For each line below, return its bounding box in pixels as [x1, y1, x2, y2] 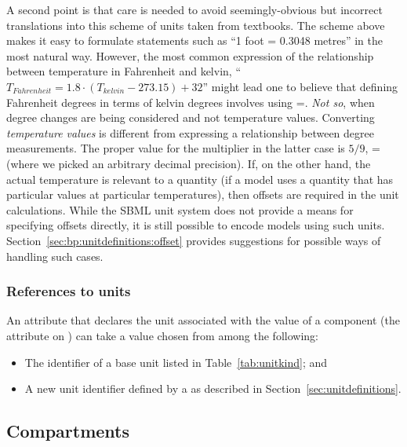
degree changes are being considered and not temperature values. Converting [6, 109, 375, 126]
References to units [6, 281, 131, 301]
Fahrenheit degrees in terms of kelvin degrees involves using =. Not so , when [6, 93, 375, 110]
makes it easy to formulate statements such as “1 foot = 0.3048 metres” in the [6, 32, 383, 49]
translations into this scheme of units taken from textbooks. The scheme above [6, 16, 385, 33]
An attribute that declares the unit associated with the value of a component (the [6, 312, 400, 328]
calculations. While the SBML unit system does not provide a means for [6, 201, 354, 218]
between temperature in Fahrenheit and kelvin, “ [6, 63, 241, 79]
